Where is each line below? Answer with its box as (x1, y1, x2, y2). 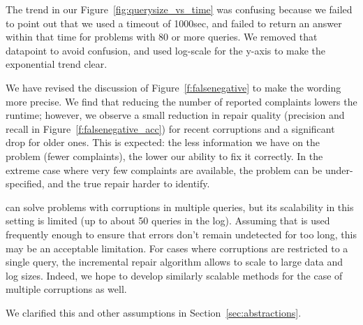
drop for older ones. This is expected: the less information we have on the (6, 135, 320, 150)
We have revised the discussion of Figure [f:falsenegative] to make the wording (6, 80, 341, 94)
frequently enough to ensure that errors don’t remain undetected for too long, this (6, 226, 357, 241)
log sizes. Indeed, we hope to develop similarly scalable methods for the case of (6, 268, 343, 282)
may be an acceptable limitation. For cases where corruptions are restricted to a (6, 240, 348, 255)
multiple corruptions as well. (6, 282, 127, 296)
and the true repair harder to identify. (47, 176, 210, 191)
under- (325, 162, 353, 177)
